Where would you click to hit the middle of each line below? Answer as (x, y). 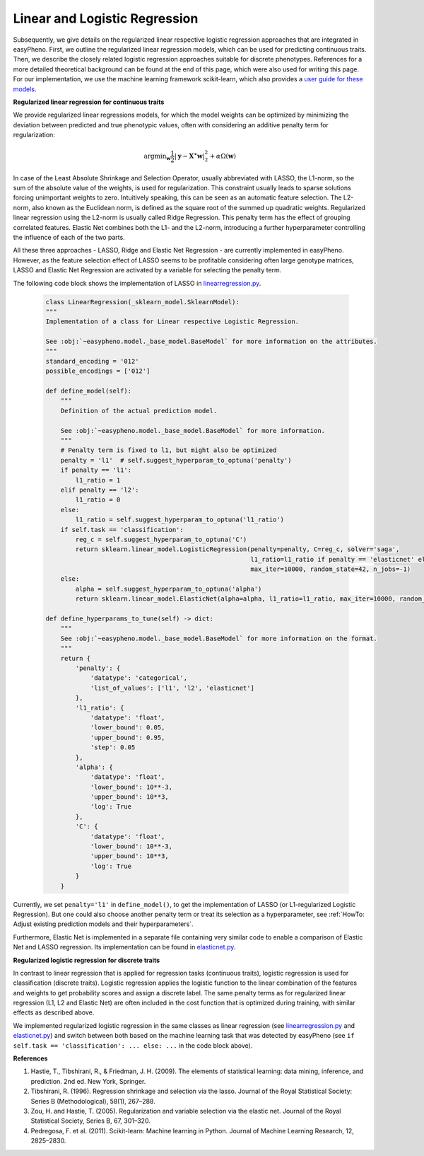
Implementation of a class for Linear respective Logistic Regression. (172, 322)
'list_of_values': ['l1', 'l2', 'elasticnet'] (172, 688)
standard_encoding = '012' (92, 361)
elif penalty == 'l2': (100, 490)
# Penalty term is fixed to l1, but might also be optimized (169, 450)
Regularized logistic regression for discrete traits (87, 960)
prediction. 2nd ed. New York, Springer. (88, 1081)
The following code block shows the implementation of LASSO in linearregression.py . (137, 283)
